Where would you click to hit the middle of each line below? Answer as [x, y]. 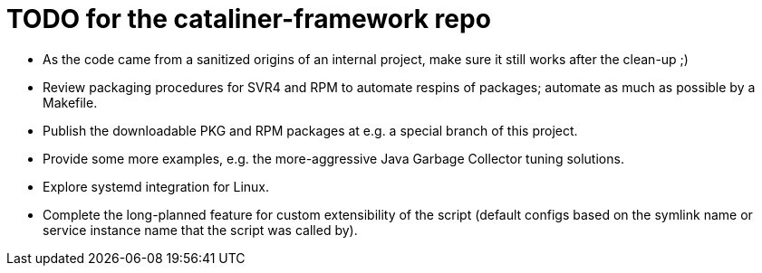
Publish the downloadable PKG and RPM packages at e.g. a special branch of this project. [310, 130]
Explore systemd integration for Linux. [156, 186]
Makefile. [70, 102]
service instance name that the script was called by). [200, 230]
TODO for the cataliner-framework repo [249, 19]
